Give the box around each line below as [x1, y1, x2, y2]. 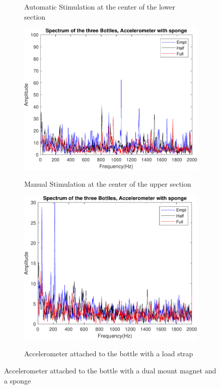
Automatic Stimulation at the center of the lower [24, 2, 175, 12]
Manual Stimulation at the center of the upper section [24, 179, 191, 189]
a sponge [4, 375, 31, 385]
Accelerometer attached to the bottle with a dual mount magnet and [4, 365, 216, 376]
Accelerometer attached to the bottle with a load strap [24, 348, 193, 359]
